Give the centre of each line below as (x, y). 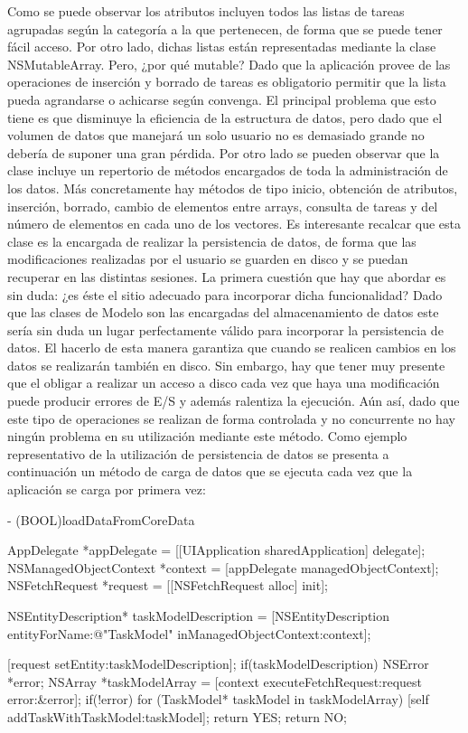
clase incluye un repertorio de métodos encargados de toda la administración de (228, 170)
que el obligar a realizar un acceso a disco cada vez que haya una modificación (224, 383)
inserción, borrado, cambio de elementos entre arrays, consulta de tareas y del (223, 206)
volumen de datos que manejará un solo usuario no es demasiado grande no (216, 135)
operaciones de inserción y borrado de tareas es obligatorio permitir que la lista (227, 82)
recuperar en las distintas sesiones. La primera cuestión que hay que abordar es (227, 276)
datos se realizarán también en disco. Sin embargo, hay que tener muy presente (226, 365)
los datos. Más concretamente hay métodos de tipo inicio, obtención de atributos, (233, 188)
